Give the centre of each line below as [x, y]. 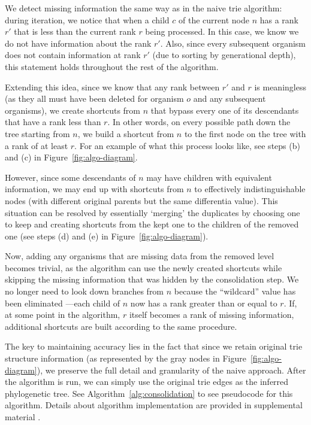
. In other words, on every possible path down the [199, 122]
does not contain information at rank [73, 55]
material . [23, 417]
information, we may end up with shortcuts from [94, 189]
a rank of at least [37, 145]
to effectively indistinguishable [250, 189]
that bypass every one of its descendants [225, 110]
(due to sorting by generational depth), [224, 55]
